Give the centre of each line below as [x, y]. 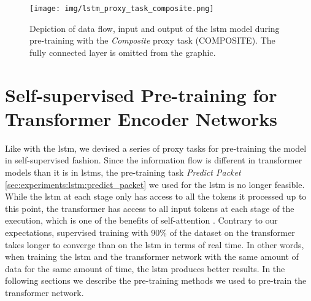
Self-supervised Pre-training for [141, 94]
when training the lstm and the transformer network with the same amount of [152, 256]
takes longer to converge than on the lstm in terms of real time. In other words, [155, 244]
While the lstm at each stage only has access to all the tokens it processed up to [156, 196]
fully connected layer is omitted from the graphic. [123, 52]
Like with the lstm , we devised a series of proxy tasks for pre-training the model [156, 148]
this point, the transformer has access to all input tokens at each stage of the [150, 208]
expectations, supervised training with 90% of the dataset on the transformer [150, 232]
